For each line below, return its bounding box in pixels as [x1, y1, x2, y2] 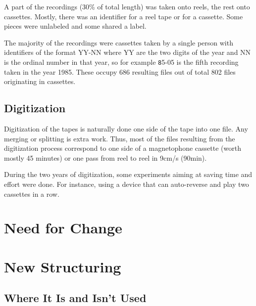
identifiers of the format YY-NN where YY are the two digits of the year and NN [4, 47, 251, 57]
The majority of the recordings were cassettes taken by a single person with [4, 37, 233, 47]
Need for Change [4, 218, 122, 238]
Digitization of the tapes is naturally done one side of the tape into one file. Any [4, 124, 248, 134]
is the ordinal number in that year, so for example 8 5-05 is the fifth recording [4, 56, 239, 67]
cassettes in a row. [4, 188, 59, 199]
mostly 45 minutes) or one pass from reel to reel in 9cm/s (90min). [4, 152, 207, 163]
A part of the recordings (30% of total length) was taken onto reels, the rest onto [4, 1, 250, 11]
